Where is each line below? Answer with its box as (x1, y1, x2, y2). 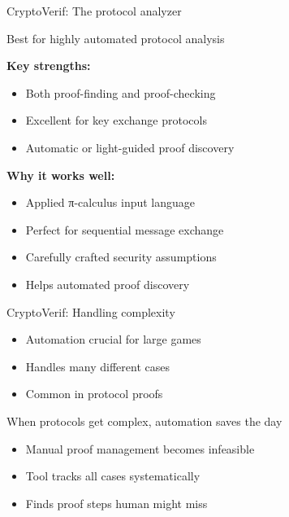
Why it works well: (6, 166, 115, 183)
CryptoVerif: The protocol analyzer (6, 2, 182, 19)
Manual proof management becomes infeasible (25, 440, 255, 457)
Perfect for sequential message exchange (25, 221, 224, 238)
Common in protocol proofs (25, 385, 163, 402)
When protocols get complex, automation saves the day (6, 412, 283, 429)
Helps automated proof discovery (25, 275, 190, 292)
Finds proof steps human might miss (25, 494, 208, 511)
